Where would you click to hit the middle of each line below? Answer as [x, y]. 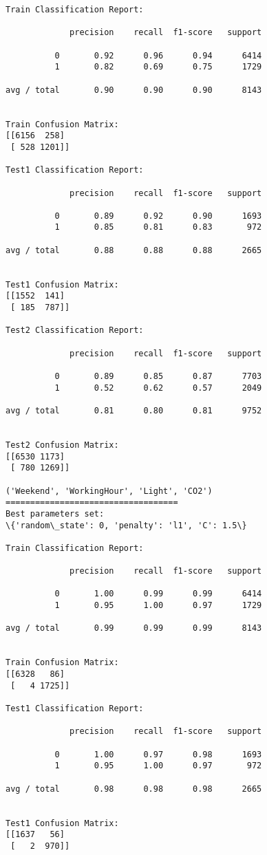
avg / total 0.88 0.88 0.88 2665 [134, 250]
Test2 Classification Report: [75, 331]
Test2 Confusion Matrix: [62, 445]
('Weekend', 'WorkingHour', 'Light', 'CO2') [109, 491]
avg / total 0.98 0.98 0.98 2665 [134, 789]
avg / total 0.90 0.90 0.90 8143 [134, 90]
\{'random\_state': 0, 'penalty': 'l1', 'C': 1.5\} [126, 525]
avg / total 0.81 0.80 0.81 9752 [134, 410]
